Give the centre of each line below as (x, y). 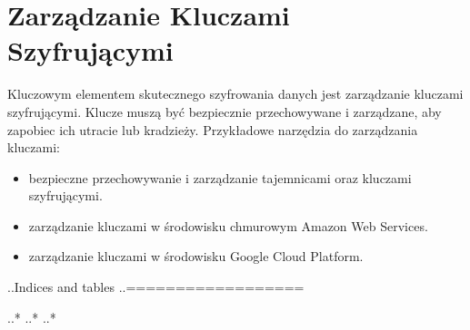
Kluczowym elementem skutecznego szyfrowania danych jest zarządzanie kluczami (235, 94)
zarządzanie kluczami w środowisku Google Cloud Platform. (196, 256)
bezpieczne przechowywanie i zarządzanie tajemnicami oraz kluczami (220, 177)
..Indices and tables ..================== (156, 287)
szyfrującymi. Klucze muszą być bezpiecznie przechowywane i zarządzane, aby (225, 111)
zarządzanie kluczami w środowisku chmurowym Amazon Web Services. (228, 225)
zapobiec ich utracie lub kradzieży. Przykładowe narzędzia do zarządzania (213, 129)
